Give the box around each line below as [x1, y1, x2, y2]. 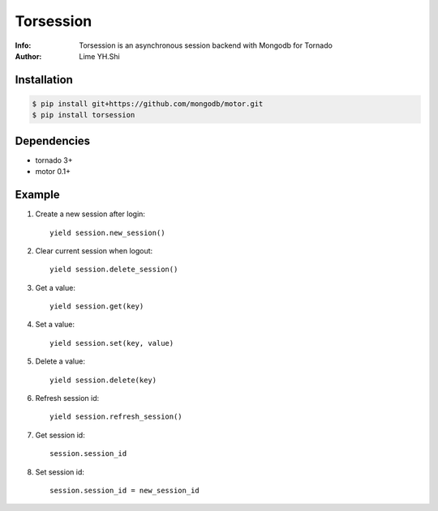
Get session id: [35, 430, 85, 440]
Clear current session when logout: [35, 245, 153, 255]
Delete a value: [35, 356, 85, 366]
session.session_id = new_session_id [49, 486, 200, 495]
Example [15, 188, 60, 202]
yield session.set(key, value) [49, 339, 174, 347]
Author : [15, 51, 42, 61]
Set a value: [35, 320, 75, 330]
